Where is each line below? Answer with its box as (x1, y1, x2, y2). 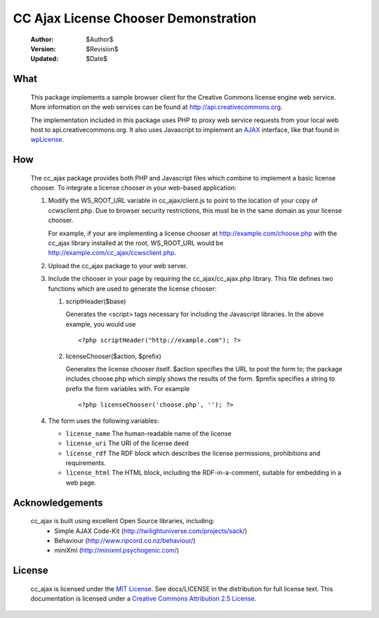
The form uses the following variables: (48, 416, 159, 425)
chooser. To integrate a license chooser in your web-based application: (30, 183, 237, 192)
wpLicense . (30, 136, 65, 144)
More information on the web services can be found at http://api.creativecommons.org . (30, 103, 283, 112)
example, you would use (65, 320, 136, 328)
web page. (65, 478, 97, 487)
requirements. (65, 459, 107, 467)
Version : (30, 44, 56, 53)
